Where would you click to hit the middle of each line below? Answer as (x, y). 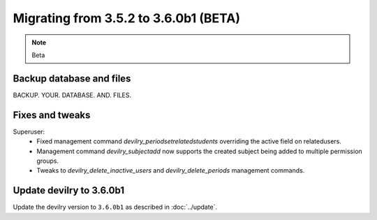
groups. (48, 161)
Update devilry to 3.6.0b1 (69, 190)
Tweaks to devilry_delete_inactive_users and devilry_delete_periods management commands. (171, 171)
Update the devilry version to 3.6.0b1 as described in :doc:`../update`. (115, 207)
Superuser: (29, 132)
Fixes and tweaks (52, 115)
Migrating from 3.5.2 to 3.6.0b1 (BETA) (127, 18)
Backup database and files (72, 78)
